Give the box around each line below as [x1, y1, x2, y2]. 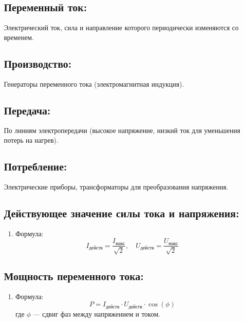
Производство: [4, 56, 72, 71]
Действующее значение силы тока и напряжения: [4, 205, 239, 220]
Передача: [4, 102, 51, 117]
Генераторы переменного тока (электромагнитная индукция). [4, 78, 184, 89]
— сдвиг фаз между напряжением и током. [33, 308, 160, 319]
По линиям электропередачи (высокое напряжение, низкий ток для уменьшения [4, 125, 241, 135]
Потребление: [4, 158, 67, 173]
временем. [4, 32, 34, 42]
